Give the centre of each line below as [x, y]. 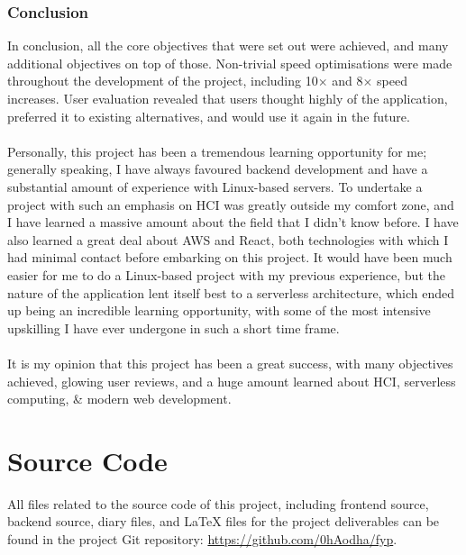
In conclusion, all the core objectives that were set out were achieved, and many [228, 45]
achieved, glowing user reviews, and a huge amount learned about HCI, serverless [232, 381]
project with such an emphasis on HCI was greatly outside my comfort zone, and [231, 204]
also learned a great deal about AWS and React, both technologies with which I [228, 239]
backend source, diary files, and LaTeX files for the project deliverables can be [224, 521]
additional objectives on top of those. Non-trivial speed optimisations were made [230, 63]
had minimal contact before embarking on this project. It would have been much [230, 257]
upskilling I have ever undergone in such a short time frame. [174, 328]
